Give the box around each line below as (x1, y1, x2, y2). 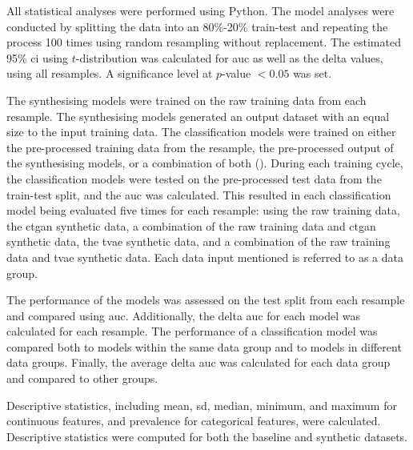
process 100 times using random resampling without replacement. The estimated (6, 34, 401, 50)
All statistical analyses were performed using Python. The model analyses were (6, 2, 395, 18)
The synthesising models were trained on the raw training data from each (6, 91, 367, 108)
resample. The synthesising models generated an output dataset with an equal (6, 107, 390, 124)
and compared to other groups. (6, 370, 158, 387)
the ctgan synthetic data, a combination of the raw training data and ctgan (6, 217, 376, 234)
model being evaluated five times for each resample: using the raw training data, (6, 202, 400, 219)
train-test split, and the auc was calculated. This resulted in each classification (6, 186, 391, 203)
